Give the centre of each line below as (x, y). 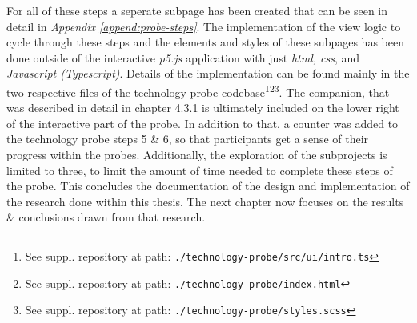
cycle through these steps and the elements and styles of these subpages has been (205, 42)
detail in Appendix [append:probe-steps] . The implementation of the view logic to (204, 26)
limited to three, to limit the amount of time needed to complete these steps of (200, 170)
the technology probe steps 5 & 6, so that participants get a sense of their (188, 139)
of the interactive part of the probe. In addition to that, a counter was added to (202, 123)
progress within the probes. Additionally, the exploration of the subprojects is (197, 154)
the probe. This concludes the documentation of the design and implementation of (208, 186)
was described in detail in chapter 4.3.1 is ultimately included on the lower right (203, 108)
